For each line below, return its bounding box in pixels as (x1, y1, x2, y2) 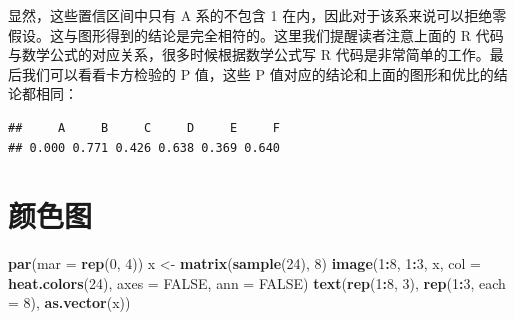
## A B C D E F (8, 120, 281, 135)
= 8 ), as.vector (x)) (8, 292, 131, 313)
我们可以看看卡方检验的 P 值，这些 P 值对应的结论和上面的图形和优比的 (21, 63, 494, 84)
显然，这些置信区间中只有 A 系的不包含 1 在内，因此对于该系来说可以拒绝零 (8, 5, 507, 25)
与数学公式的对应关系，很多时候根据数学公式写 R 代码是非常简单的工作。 (8, 44, 490, 65)
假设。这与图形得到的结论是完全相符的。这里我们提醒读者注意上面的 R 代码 (8, 24, 504, 45)
